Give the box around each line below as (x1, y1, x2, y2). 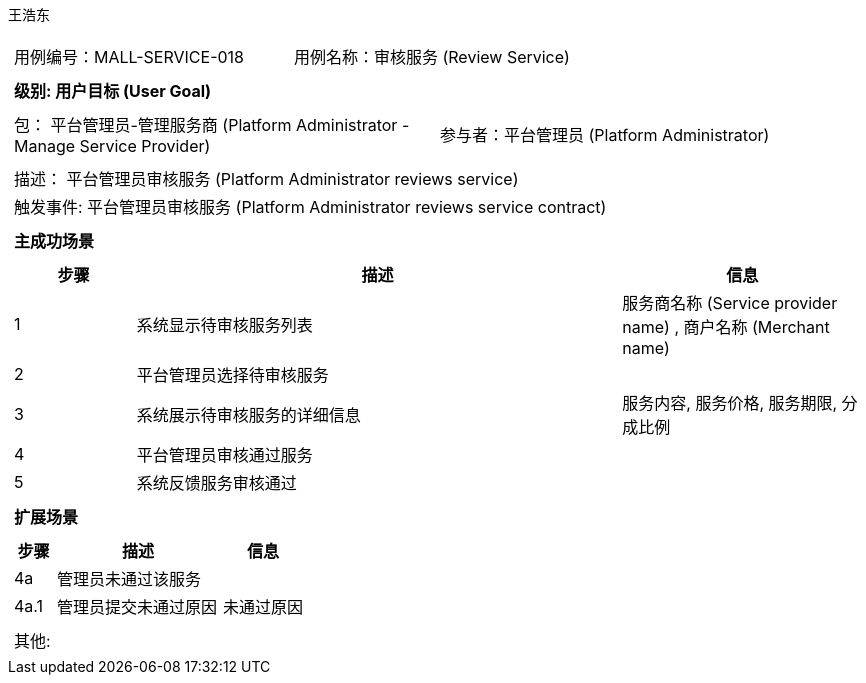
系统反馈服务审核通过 (136, 473, 297, 493)
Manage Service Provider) (14, 136, 211, 156)
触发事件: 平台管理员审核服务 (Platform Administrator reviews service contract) (14, 197, 607, 217)
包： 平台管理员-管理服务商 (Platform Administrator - (14, 115, 410, 135)
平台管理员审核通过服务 (136, 445, 313, 465)
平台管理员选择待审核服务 (136, 365, 329, 385)
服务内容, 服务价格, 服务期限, (622, 393, 838, 413)
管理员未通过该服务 (57, 569, 202, 589)
